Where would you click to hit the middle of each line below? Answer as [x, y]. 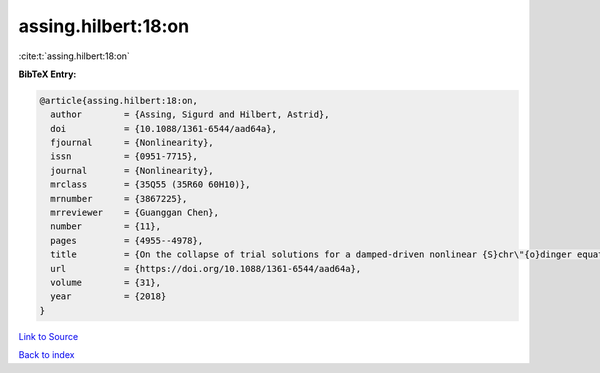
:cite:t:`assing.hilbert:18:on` [74, 56]
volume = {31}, [106, 282]
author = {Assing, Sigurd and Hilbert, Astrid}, [190, 114]
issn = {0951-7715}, [124, 156]
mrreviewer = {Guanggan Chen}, [135, 213]
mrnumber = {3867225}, [119, 198]
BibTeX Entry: [47, 74]
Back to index [46, 355]
